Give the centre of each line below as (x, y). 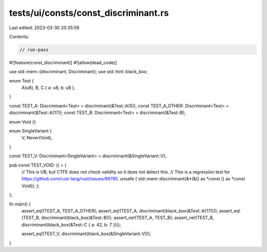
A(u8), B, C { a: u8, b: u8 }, (48, 88)
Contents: (19, 37)
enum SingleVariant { (30, 131)
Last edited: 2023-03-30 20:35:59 (44, 28)
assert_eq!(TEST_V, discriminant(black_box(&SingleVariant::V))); (86, 234)
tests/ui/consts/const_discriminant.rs (89, 13)
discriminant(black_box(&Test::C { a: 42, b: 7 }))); (71, 224)
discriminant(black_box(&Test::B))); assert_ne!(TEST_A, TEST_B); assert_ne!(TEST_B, (128, 218)
